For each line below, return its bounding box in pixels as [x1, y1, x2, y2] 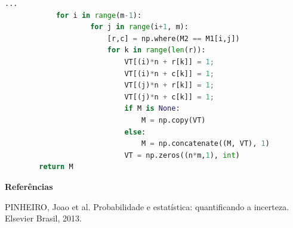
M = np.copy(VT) [141, 115, 206, 124]
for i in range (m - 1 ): [55, 11, 142, 20]
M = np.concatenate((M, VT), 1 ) [141, 139, 270, 148]
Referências [5, 180, 53, 192]
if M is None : [124, 104, 180, 113]
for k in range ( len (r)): [107, 46, 206, 55]
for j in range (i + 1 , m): [90, 23, 189, 32]
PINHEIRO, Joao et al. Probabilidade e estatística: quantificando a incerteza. [5, 200, 289, 213]
